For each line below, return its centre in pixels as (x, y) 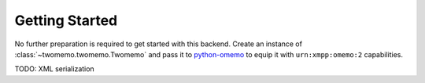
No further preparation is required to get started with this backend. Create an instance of (159, 44)
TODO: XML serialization (54, 69)
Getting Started (66, 20)
